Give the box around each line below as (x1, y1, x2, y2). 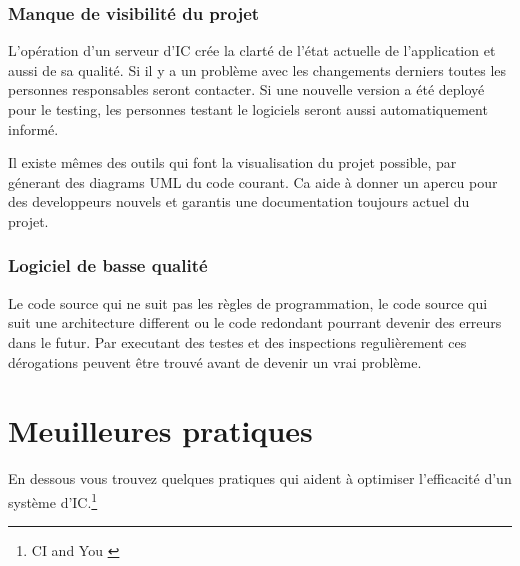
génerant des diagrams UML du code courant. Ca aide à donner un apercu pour (8, 171, 498, 192)
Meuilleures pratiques (8, 410, 313, 451)
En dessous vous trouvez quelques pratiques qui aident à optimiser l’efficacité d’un (8, 468, 512, 489)
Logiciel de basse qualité (8, 253, 208, 278)
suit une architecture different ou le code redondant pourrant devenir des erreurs (8, 312, 502, 333)
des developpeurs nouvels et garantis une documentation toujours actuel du (8, 191, 470, 212)
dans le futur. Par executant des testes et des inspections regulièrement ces (8, 331, 467, 352)
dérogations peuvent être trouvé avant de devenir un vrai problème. (8, 351, 422, 372)
